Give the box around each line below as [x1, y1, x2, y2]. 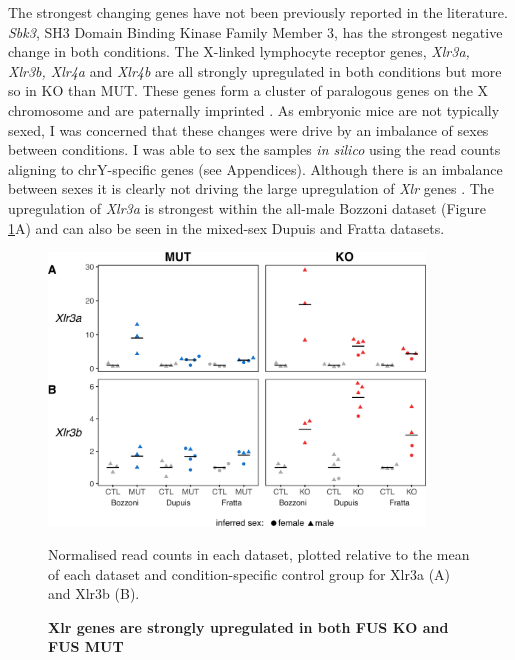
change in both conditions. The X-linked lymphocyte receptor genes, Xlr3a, [8, 41, 470, 62]
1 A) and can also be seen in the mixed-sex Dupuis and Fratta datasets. [8, 217, 445, 238]
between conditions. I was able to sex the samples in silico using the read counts [8, 139, 501, 160]
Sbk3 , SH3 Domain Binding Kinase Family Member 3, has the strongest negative [8, 21, 503, 42]
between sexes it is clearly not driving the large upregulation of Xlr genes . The [8, 178, 494, 199]
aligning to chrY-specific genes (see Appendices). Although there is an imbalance [8, 158, 503, 179]
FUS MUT [48, 636, 124, 657]
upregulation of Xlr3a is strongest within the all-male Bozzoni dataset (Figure [8, 197, 486, 218]
